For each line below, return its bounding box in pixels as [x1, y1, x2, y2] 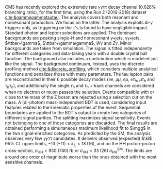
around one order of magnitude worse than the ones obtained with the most [5, 154, 157, 160]
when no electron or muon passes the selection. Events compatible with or [5, 89, 154, 95]
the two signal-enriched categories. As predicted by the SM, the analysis [5, 130, 151, 136]
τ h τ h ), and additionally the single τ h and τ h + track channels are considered [5, 83, 154, 89]
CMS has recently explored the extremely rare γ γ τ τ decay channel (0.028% [5, 4, 156, 10]
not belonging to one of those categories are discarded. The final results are [5, 120, 158, 126]
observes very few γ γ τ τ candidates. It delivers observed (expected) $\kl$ [5, 135, 152, 141]
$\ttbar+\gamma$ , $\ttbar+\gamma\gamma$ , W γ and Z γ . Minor [5, 40, 132, 46]
